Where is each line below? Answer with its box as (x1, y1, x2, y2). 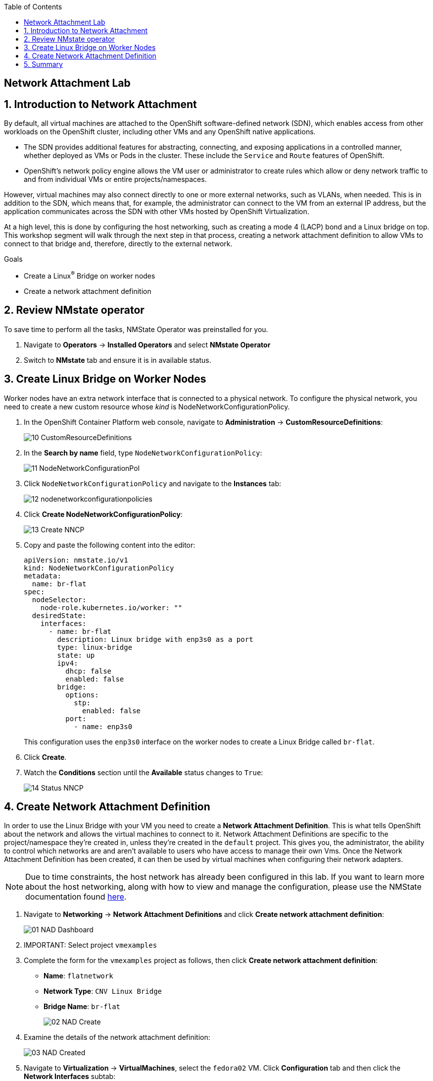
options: (65, 690, 99, 699)
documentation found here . (25, 892, 127, 902)
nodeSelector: (32, 595, 87, 604)
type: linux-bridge (57, 643, 133, 651)
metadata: (24, 571, 61, 580)
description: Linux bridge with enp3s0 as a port (57, 635, 253, 643)
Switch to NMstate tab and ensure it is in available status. (24, 355, 211, 364)
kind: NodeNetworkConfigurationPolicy (24, 564, 174, 572)
